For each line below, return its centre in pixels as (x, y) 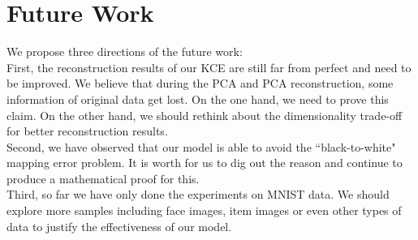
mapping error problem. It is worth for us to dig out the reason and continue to (205, 163)
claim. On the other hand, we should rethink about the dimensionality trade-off (205, 115)
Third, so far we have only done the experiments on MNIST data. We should (198, 194)
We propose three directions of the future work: (125, 51)
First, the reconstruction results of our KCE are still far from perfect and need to (209, 67)
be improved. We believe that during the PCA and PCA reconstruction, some (200, 83)
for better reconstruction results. (87, 131)
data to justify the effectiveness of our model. (119, 226)
